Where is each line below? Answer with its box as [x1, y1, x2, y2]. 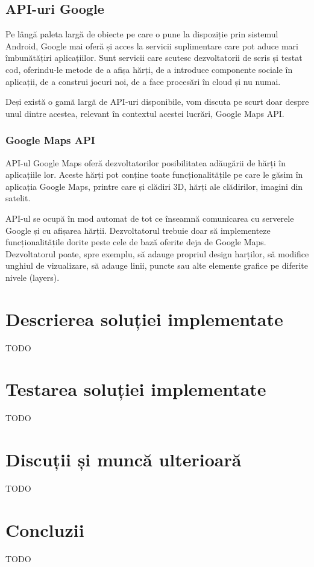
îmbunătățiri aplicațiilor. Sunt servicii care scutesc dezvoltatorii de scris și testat [5, 51, 303, 64]
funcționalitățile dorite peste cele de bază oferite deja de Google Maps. [5, 236, 266, 248]
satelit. [5, 192, 31, 204]
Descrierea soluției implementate [5, 306, 283, 331]
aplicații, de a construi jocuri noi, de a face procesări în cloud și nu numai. [5, 75, 281, 87]
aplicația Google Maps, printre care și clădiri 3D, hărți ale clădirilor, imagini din [5, 180, 303, 192]
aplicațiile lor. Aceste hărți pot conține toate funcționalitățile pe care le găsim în [5, 168, 303, 181]
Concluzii [5, 517, 84, 542]
